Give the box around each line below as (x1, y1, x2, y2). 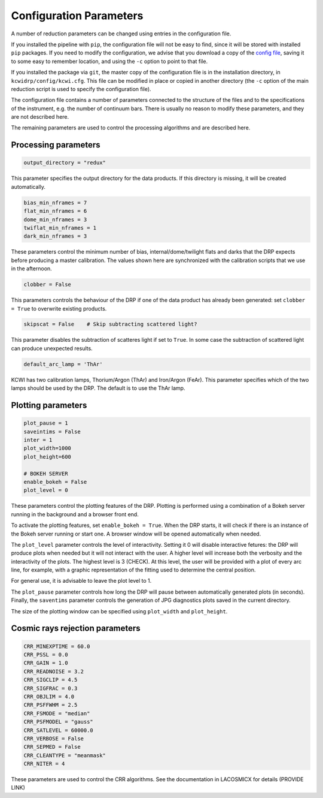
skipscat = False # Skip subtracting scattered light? (23, 321, 197, 328)
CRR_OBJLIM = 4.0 (23, 693, 75, 700)
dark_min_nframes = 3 (23, 233, 87, 240)
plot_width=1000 (23, 445, 72, 452)
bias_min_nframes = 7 (23, 199, 87, 206)
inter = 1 (23, 436, 53, 443)
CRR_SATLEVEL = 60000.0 (23, 727, 94, 734)
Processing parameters (11, 140, 100, 150)
